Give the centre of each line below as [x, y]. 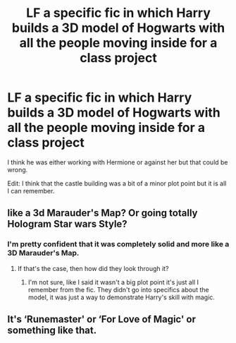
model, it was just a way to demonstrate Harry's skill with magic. [121, 297]
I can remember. [31, 191]
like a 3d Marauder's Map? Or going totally [103, 213]
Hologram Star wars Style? [68, 224]
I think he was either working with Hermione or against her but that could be [118, 162]
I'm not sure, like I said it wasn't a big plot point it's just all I [113, 282]
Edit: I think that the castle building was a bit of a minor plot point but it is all [117, 183]
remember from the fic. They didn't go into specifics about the [118, 289]
